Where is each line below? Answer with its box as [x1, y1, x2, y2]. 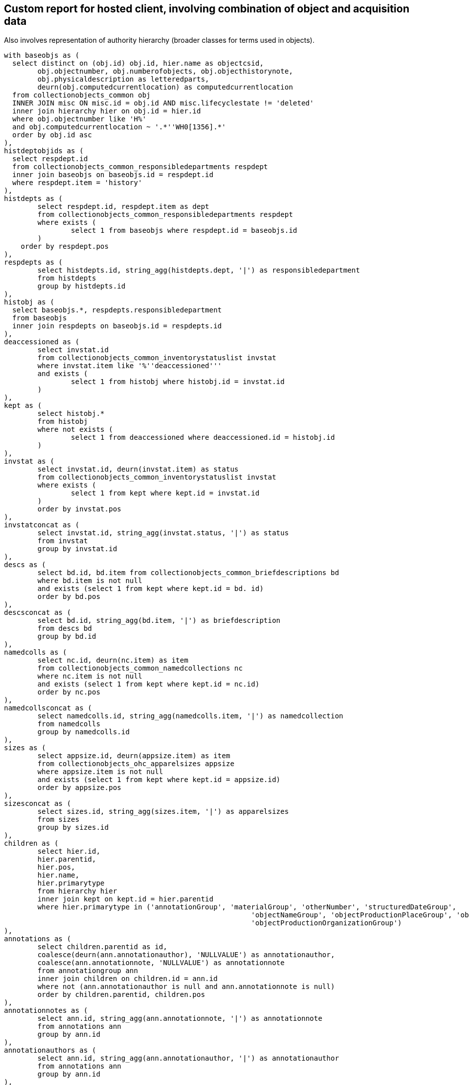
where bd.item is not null [37, 577, 143, 585]
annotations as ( [4, 935, 71, 943]
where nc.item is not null [37, 672, 143, 681]
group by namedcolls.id [37, 728, 130, 736]
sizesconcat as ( [4, 799, 71, 808]
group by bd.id [37, 632, 96, 641]
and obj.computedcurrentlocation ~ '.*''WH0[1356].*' [12, 123, 226, 131]
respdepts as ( [4, 258, 63, 267]
